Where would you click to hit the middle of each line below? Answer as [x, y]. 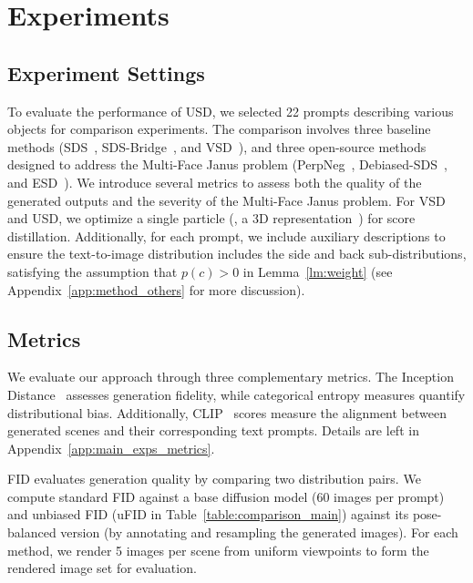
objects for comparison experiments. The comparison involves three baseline [219, 129]
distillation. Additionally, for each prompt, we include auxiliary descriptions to [226, 235]
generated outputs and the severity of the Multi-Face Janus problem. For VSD [226, 200]
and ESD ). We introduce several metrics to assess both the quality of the [215, 182]
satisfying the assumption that [93, 271]
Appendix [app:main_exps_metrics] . [111, 448]
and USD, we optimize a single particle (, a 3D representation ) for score [211, 218]
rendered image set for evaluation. [102, 568]
